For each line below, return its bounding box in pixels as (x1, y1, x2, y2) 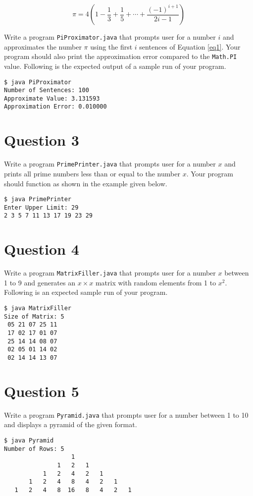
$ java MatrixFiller (4, 305, 72, 312)
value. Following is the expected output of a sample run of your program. (4, 60, 226, 71)
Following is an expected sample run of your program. (4, 287, 168, 297)
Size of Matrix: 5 (4, 313, 64, 320)
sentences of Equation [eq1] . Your (139, 41, 241, 52)
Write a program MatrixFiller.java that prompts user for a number (4, 268, 216, 278)
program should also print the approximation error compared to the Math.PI (4, 51, 237, 61)
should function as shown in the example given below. (4, 178, 167, 188)
